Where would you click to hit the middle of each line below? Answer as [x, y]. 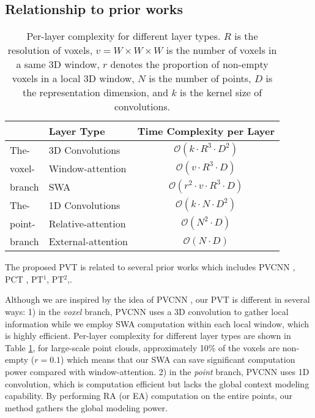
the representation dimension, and [96, 93]
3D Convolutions [84, 150]
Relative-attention [87, 223]
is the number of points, [200, 78]
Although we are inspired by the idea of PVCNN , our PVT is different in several [157, 299]
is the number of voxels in [221, 50]
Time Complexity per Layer [206, 131]
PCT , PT [24, 279]
